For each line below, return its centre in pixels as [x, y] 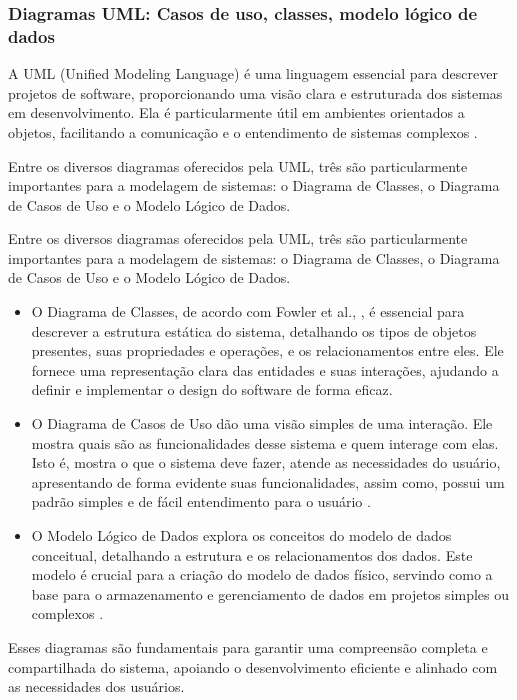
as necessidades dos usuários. [96, 686]
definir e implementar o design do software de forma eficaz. [212, 389]
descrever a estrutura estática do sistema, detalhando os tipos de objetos [254, 330]
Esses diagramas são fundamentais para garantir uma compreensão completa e [248, 646]
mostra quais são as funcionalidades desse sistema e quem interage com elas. [265, 442]
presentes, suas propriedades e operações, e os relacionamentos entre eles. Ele [267, 350]
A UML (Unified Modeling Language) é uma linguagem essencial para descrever [253, 73]
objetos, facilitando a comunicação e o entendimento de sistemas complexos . [243, 131]
